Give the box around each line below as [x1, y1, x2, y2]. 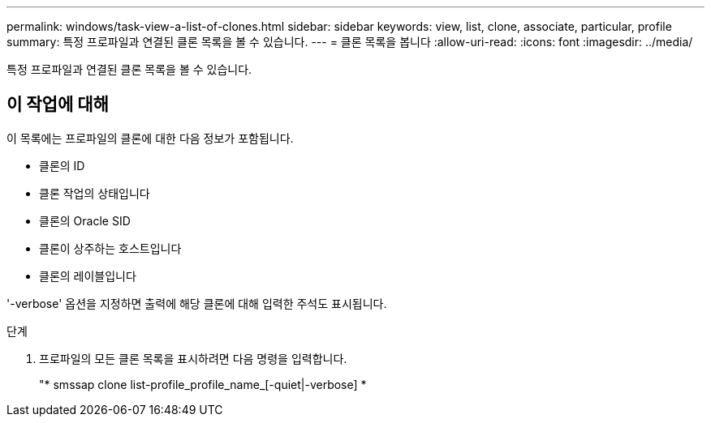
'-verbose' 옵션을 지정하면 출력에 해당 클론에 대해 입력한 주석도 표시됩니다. [6, 296, 387, 310]
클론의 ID [39, 158, 85, 173]
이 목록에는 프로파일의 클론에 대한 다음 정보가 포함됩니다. [6, 130, 294, 145]
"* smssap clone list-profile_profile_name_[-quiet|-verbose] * [39, 377, 367, 391]
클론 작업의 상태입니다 [39, 186, 150, 200]
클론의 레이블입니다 [39, 268, 136, 283]
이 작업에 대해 [6, 94, 109, 115]
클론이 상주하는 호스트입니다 [39, 241, 182, 255]
